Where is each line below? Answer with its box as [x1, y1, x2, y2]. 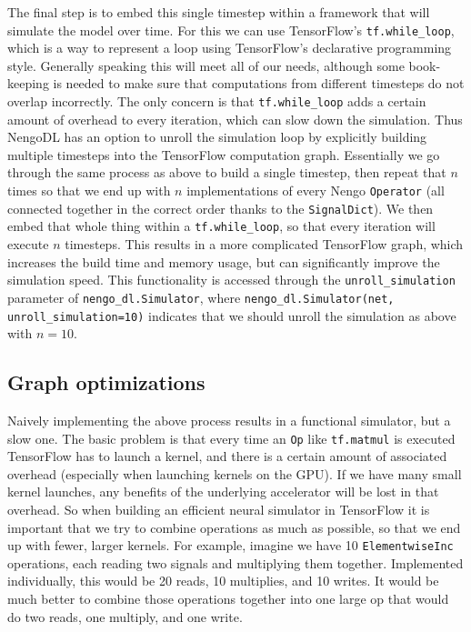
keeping [7, 74, 49, 93]
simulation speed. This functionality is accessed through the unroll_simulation [7, 270, 456, 289]
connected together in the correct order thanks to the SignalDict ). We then [7, 198, 434, 217]
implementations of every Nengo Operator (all [186, 181, 445, 200]
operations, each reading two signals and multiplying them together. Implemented [7, 553, 464, 572]
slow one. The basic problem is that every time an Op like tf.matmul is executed [7, 428, 456, 447]
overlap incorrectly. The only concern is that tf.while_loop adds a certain [7, 92, 426, 111]
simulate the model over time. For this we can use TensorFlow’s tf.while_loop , [7, 20, 455, 39]
